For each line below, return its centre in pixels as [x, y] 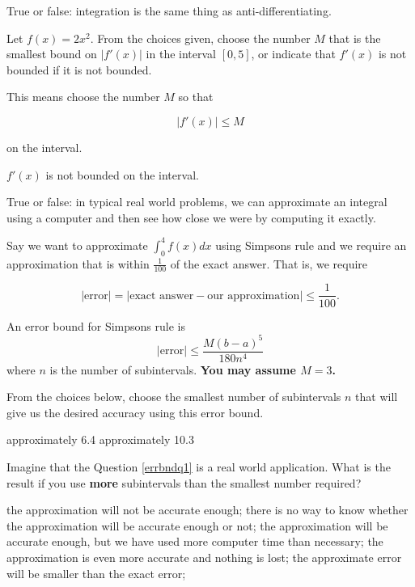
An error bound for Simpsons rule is [96, 325]
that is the [355, 38]
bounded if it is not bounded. [79, 69]
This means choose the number [83, 97]
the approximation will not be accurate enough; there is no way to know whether [207, 510]
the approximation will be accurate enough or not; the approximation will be [197, 525]
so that [196, 97]
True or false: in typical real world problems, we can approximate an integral [197, 202]
